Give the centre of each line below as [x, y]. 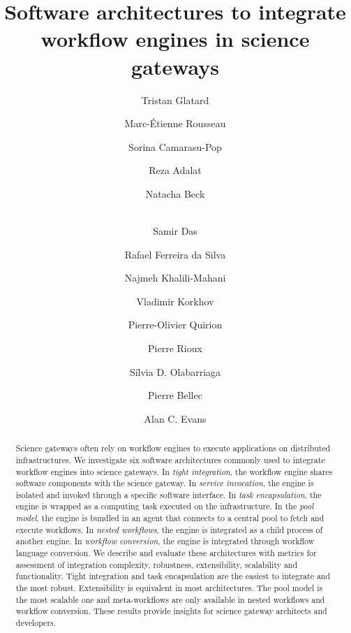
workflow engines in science [175, 39]
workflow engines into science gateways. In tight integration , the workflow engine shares [174, 471]
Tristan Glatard [175, 100]
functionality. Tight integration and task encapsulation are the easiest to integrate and [173, 576]
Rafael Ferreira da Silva [175, 254]
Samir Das [175, 231]
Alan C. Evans [175, 418]
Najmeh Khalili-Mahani [175, 278]
